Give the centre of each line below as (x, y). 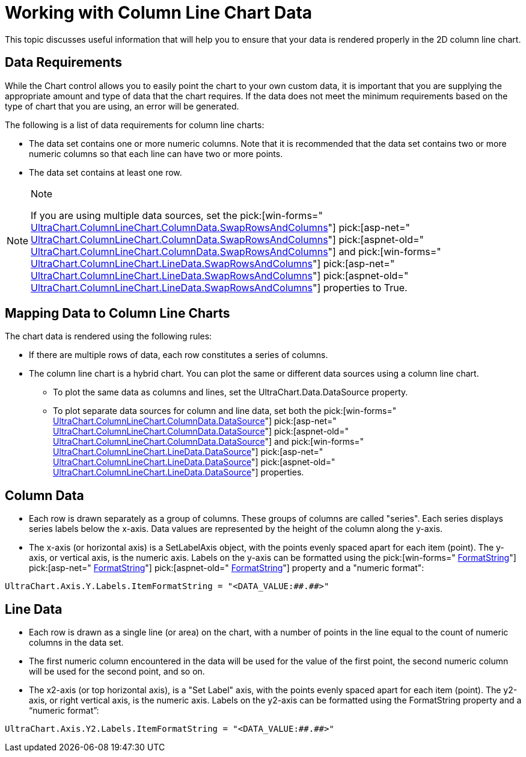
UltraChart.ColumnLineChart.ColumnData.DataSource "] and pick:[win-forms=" (209, 442)
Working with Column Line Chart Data (159, 13)
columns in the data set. (76, 643)
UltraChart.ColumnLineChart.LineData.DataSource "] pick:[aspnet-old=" (194, 462)
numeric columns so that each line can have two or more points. (156, 153)
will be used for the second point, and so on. (117, 672)
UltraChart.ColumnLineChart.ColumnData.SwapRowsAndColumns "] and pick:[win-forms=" (236, 251)
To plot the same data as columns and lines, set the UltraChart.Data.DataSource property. (231, 392)
